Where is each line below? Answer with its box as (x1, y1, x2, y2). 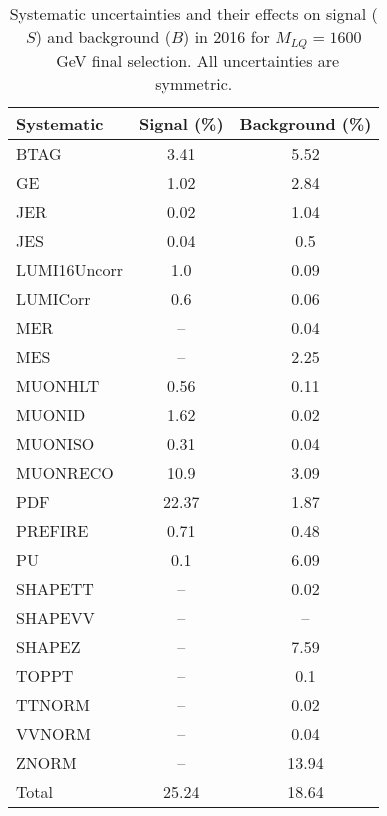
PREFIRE (16, 518, 89, 542)
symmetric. (155, 71, 233, 95)
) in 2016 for (183, 25, 270, 48)
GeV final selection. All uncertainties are (56, 48, 340, 72)
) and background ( (35, 25, 171, 48)
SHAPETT (16, 576, 94, 600)
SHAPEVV (16, 605, 95, 629)
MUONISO (16, 431, 95, 455)
